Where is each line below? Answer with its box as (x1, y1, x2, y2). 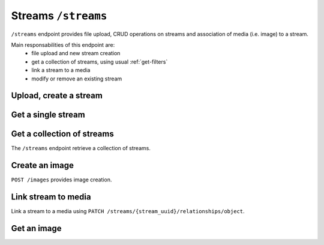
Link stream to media (11, 192, 91, 202)
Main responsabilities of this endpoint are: (11, 41, 115, 48)
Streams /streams (11, 9, 107, 22)
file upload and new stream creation (31, 50, 121, 57)
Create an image (11, 160, 74, 171)
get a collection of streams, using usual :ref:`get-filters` (31, 58, 168, 65)
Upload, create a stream (11, 91, 103, 101)
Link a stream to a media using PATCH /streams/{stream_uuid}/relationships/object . (11, 208, 245, 215)
